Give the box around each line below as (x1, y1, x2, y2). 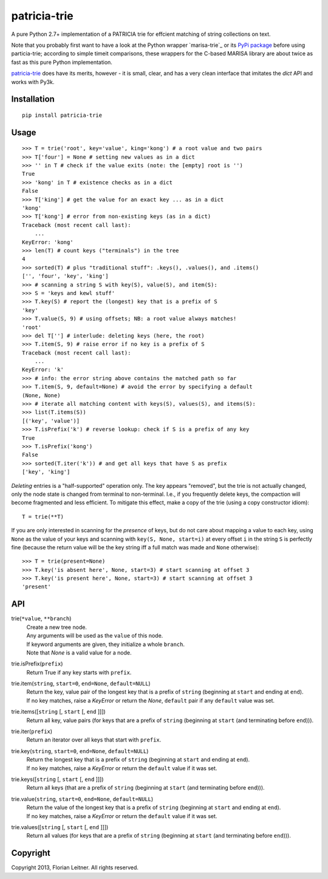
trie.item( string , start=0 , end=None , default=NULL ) (11, 680, 151, 687)
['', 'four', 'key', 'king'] (22, 273, 109, 280)
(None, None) (22, 392, 61, 398)
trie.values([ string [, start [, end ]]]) (11, 823, 109, 830)
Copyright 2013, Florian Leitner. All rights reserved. (11, 864, 139, 871)
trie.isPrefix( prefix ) (11, 660, 63, 667)
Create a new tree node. (26, 624, 87, 631)
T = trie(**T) (22, 513, 64, 520)
